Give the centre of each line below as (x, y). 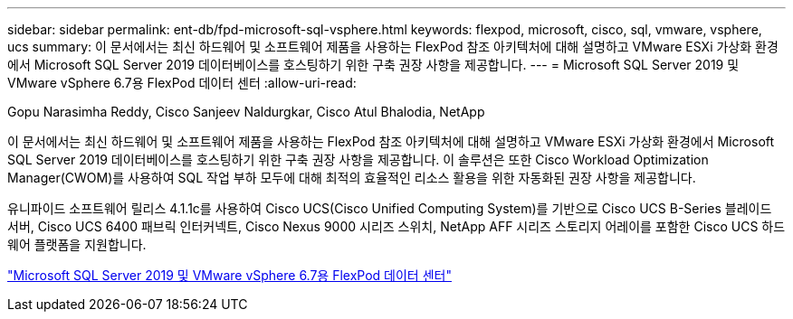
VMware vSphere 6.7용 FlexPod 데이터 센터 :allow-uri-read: (182, 83)
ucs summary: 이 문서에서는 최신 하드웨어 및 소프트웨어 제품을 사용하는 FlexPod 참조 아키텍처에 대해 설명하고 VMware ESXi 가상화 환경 (393, 47)
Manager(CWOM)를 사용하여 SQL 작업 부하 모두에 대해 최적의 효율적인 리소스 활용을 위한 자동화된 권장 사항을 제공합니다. (352, 178)
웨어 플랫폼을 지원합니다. (77, 244)
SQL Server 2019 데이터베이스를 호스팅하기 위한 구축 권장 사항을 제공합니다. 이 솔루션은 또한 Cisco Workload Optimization (358, 159)
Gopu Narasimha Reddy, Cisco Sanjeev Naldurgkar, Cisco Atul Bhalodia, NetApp (246, 112)
